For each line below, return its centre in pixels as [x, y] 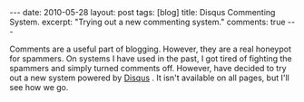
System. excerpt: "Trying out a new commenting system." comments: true [147, 22]
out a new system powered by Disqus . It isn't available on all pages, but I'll [150, 78]
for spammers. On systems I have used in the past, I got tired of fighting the [151, 59]
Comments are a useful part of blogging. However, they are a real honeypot [151, 49]
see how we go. [39, 87]
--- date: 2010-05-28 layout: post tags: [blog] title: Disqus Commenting [142, 12]
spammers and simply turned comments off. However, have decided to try [148, 68]
